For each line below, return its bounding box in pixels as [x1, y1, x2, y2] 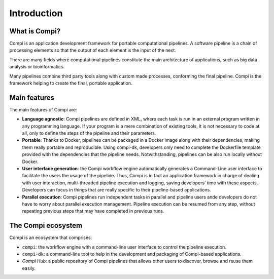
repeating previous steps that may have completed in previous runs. [22, 208, 164, 214]
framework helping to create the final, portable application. [9, 80, 132, 86]
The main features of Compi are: [9, 106, 77, 112]
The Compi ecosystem [9, 221, 83, 230]
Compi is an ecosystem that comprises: [9, 234, 92, 241]
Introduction [9, 8, 63, 19]
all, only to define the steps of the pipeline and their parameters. [22, 130, 156, 136]
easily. [22, 265, 36, 271]
